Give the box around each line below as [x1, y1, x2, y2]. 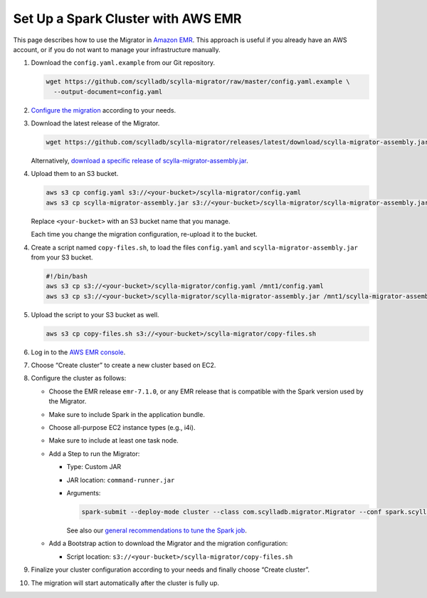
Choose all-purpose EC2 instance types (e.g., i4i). [48, 423, 196, 432]
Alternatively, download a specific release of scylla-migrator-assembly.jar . [31, 157, 248, 165]
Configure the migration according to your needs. [31, 105, 176, 114]
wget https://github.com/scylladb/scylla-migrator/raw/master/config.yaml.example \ [46, 78, 350, 86]
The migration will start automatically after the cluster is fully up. [31, 578, 220, 587]
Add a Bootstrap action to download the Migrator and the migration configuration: [48, 539, 288, 548]
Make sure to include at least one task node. [48, 436, 179, 445]
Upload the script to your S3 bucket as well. [31, 310, 159, 319]
